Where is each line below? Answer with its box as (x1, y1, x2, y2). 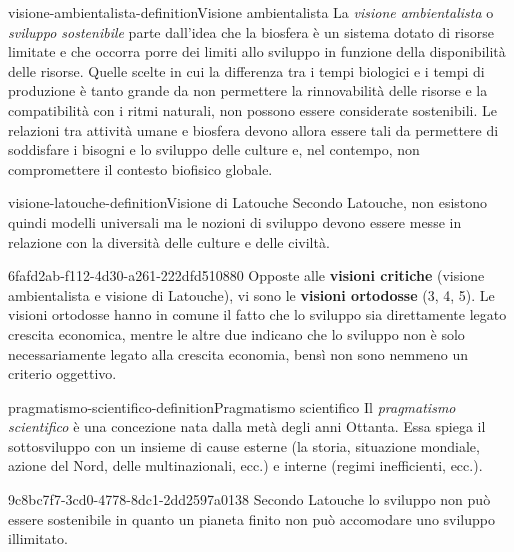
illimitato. (8, 528, 68, 549)
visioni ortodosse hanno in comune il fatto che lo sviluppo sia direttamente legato (8, 304, 507, 325)
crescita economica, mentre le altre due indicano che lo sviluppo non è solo (8, 323, 465, 344)
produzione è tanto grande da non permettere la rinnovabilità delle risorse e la (8, 80, 488, 101)
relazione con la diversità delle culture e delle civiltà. (8, 231, 330, 252)
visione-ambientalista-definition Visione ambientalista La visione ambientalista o (8, 2, 494, 22)
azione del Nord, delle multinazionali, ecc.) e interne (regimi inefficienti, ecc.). (8, 455, 483, 476)
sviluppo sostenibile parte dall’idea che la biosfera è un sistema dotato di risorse (8, 21, 494, 42)
